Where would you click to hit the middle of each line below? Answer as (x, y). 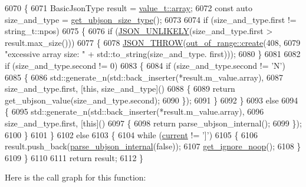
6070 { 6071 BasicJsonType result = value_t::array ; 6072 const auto (129, 8)
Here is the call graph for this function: (75, 177)
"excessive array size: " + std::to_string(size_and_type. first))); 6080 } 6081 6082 (153, 54)
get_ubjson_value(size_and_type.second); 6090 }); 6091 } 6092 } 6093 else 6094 (152, 100)
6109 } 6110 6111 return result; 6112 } (74, 157)
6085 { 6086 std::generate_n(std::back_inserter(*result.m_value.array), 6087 (144, 77)
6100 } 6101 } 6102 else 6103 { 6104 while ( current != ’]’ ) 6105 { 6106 (131, 134)
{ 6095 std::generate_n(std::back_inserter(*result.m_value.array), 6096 (134, 111)
